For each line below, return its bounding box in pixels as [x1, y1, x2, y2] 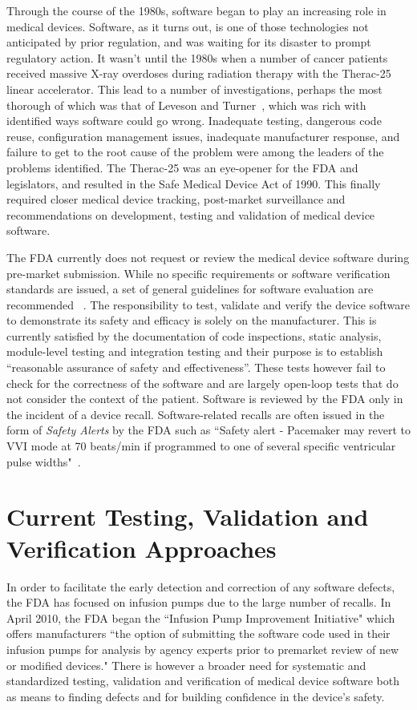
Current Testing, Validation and [6, 500, 369, 533]
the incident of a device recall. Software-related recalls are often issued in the [6, 405, 385, 422]
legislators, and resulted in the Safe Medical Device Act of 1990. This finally [6, 175, 381, 192]
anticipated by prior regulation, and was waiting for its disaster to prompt [6, 34, 371, 50]
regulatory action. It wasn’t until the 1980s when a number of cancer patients [6, 49, 388, 66]
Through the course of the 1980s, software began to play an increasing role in [6, 2, 387, 18]
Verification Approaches [6, 531, 277, 564]
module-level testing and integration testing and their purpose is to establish [6, 343, 383, 360]
